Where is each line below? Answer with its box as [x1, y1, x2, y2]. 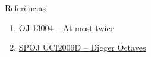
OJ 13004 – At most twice [18, 21, 114, 33]
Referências [5, 2, 46, 14]
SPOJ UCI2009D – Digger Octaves [18, 41, 146, 53]
